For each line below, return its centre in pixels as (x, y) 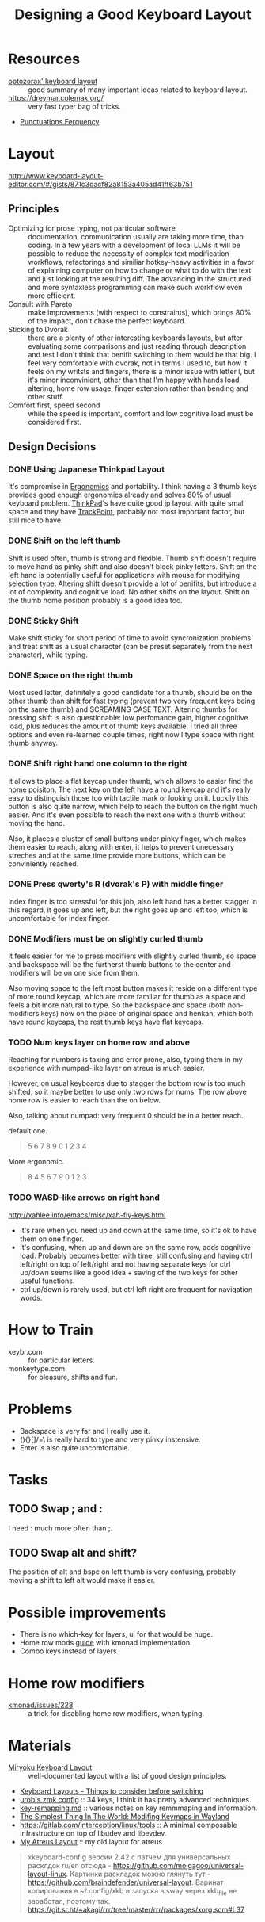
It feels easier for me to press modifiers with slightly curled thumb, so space (132, 956)
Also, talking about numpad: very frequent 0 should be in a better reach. (126, 1116)
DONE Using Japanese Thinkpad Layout (87, 469)
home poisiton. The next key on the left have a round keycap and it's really (129, 789)
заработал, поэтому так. (69, 1901)
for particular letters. (61, 1360)
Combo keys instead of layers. (69, 1651)
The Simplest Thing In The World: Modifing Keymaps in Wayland (125, 1817)
